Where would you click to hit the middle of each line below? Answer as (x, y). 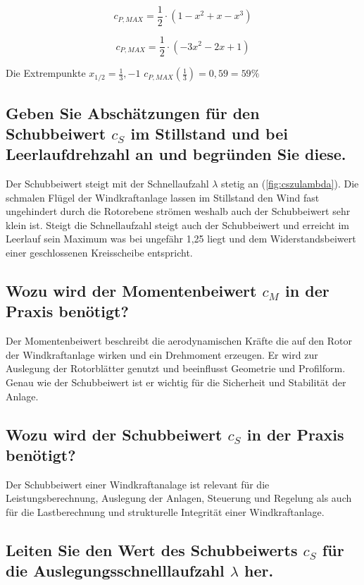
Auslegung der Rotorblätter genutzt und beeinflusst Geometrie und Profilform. (176, 368)
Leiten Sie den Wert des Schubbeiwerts (152, 550)
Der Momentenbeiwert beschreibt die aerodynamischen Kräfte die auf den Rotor (179, 341)
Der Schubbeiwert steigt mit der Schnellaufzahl (107, 184)
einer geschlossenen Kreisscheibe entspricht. (99, 253)
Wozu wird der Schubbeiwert (114, 434)
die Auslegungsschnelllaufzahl (115, 571)
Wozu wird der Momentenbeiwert (131, 291)
